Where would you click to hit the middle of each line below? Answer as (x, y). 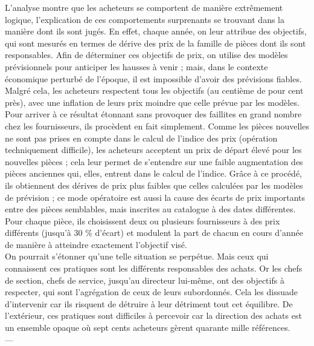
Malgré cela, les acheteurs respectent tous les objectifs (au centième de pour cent (154, 90)
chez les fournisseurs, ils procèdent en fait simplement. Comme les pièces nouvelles (157, 126)
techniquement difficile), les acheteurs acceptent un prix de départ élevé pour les (153, 150)
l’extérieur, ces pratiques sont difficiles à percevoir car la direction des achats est (153, 315)
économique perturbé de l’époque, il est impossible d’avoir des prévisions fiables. (153, 78)
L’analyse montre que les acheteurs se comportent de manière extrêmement (144, 7)
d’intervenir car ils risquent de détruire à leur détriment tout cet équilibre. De (149, 303)
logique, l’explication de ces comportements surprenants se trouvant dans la (145, 19)
